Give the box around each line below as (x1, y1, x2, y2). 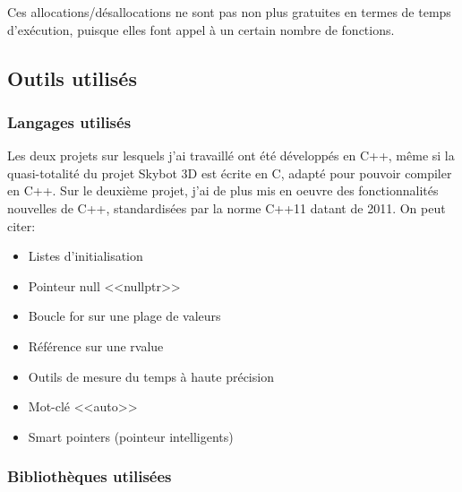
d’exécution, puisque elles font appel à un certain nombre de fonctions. (7, 20, 395, 39)
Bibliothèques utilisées (7, 465, 172, 488)
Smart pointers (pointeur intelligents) (28, 427, 234, 445)
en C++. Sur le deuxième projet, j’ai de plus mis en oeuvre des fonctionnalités (7, 181, 439, 200)
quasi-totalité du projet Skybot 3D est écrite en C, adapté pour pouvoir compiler (7, 163, 452, 182)
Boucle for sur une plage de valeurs (28, 306, 221, 325)
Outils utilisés (7, 64, 137, 91)
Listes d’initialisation (28, 246, 143, 265)
